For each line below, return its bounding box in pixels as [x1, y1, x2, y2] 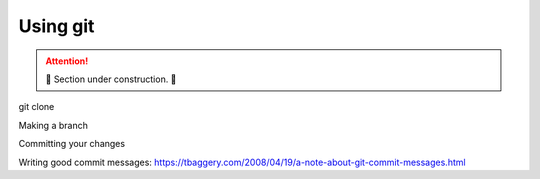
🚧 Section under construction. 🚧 [45, 73, 177, 85]
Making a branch [18, 119, 89, 131]
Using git [18, 15, 95, 37]
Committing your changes [18, 138, 125, 150]
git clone [18, 101, 55, 113]
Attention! [45, 55, 89, 67]
